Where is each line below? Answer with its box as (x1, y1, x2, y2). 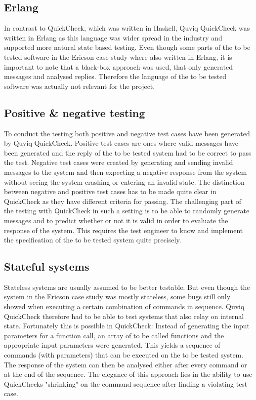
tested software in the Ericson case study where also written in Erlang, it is (4, 51, 232, 62)
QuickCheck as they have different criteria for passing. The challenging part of (4, 196, 241, 206)
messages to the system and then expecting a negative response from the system (4, 166, 247, 177)
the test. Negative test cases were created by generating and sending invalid (4, 157, 233, 167)
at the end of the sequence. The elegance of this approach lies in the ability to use (4, 369, 252, 379)
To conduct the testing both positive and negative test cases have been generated (4, 128, 250, 138)
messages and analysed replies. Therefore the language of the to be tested (4, 71, 227, 81)
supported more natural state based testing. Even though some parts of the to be (4, 42, 251, 52)
